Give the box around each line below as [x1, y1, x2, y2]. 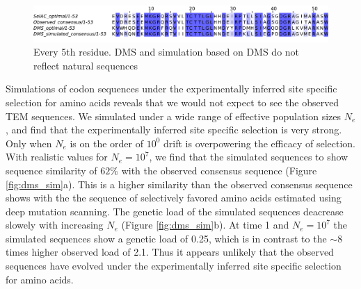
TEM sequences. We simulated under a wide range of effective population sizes [6, 108, 342, 123]
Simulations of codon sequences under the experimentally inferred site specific [6, 81, 337, 96]
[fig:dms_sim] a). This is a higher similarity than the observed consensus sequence [6, 176, 353, 191]
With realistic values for [6, 149, 108, 164]
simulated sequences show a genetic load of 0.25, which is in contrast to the [6, 231, 327, 245]
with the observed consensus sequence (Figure [121, 163, 317, 177]
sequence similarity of [6, 163, 97, 177]
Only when [6, 135, 52, 150]
